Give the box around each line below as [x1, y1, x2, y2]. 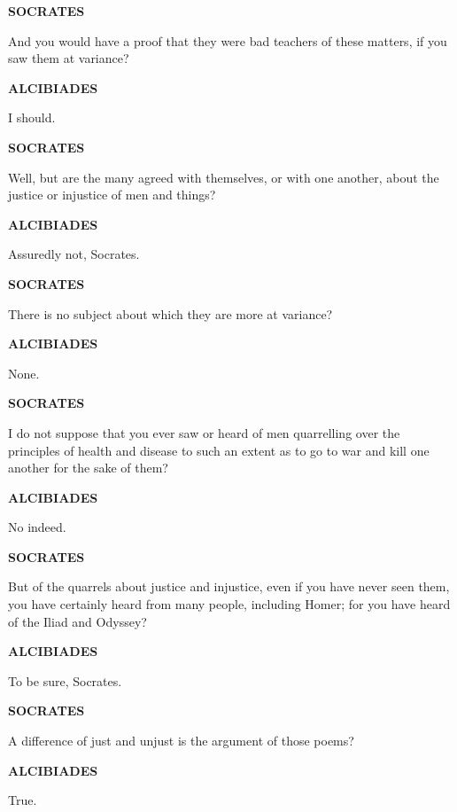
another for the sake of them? [8, 458, 168, 477]
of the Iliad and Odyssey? [8, 612, 147, 630]
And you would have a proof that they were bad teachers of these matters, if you [8, 31, 447, 50]
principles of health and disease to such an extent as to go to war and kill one [8, 441, 430, 459]
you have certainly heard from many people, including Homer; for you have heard [8, 595, 451, 613]
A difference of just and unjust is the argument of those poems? [8, 731, 354, 750]
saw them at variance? [8, 49, 129, 67]
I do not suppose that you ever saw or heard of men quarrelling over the [8, 423, 400, 441]
